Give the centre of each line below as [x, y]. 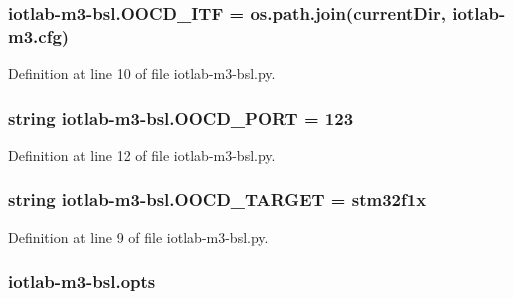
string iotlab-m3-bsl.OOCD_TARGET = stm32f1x [217, 199]
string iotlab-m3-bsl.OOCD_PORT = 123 [181, 117]
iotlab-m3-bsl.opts [82, 281]
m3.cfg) [39, 35]
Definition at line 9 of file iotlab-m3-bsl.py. [138, 236]
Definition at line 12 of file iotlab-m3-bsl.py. [142, 154]
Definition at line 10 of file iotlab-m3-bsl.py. [142, 73]
